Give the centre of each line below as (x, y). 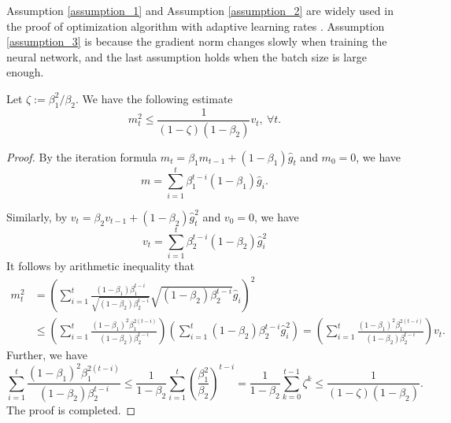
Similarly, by (37, 216)
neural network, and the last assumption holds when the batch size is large (187, 56)
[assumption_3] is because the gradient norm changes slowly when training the (197, 41)
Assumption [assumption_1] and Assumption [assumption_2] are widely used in (200, 10)
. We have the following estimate (154, 98)
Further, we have (47, 355)
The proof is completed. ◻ (71, 409)
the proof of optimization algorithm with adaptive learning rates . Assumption (196, 26)
